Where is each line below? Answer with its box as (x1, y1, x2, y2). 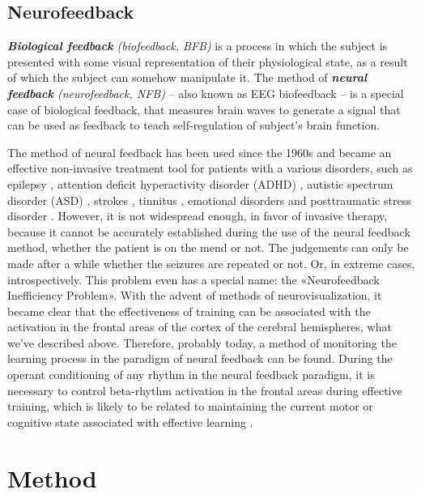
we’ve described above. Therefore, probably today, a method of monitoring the (7, 334, 397, 351)
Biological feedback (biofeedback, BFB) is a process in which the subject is (7, 37, 388, 54)
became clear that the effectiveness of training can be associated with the (7, 302, 371, 319)
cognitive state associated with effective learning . (7, 413, 253, 430)
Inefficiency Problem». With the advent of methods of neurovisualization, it (7, 287, 382, 304)
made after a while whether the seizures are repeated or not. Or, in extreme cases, (7, 254, 415, 271)
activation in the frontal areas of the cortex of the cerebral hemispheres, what (7, 318, 392, 335)
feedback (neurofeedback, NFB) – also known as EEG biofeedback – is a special (7, 84, 404, 101)
